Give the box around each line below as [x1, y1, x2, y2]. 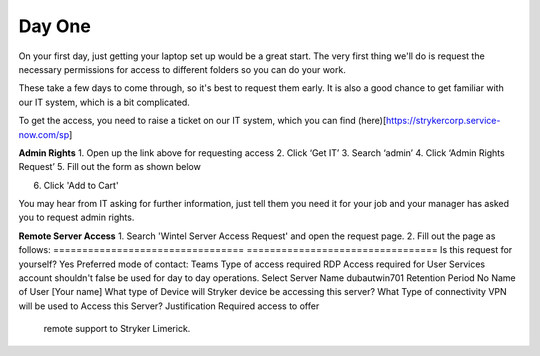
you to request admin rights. [18, 211, 135, 224]
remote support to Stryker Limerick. [43, 323, 191, 335]
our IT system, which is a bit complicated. [18, 96, 190, 108]
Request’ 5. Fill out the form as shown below [18, 161, 202, 173]
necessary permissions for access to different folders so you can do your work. [18, 63, 347, 75]
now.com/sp [18, 128, 70, 140]
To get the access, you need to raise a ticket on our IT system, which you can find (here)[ [18, 115, 387, 127]
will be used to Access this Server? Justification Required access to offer [18, 300, 320, 312]
